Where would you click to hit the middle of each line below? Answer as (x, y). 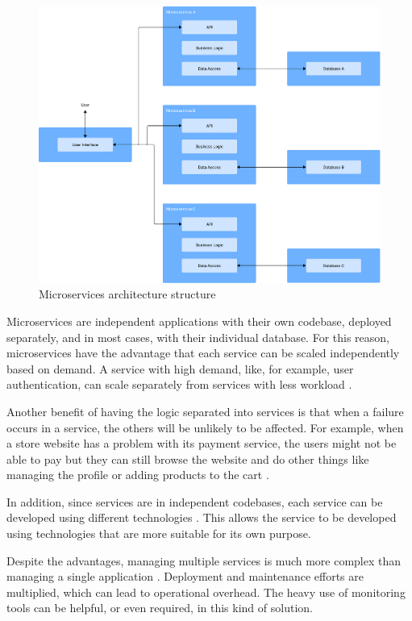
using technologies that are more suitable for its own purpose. (159, 533)
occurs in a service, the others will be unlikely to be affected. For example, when (205, 427)
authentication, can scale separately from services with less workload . (179, 384)
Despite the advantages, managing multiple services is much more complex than (204, 560)
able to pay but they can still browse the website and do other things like (188, 458)
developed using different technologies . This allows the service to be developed (202, 517)
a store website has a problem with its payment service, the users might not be (202, 443)
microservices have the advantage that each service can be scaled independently (203, 353)
